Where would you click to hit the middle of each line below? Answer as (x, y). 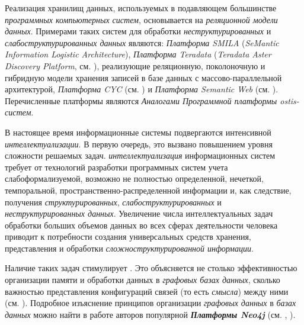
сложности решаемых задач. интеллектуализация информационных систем (140, 155)
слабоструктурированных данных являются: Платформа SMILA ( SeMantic (142, 42)
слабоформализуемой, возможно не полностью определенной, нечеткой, (134, 178)
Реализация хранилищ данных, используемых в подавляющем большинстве (141, 8)
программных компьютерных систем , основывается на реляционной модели (141, 19)
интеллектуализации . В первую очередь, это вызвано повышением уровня (139, 144)
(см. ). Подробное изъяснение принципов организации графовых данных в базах (151, 303)
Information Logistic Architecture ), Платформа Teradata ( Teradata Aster (138, 54)
